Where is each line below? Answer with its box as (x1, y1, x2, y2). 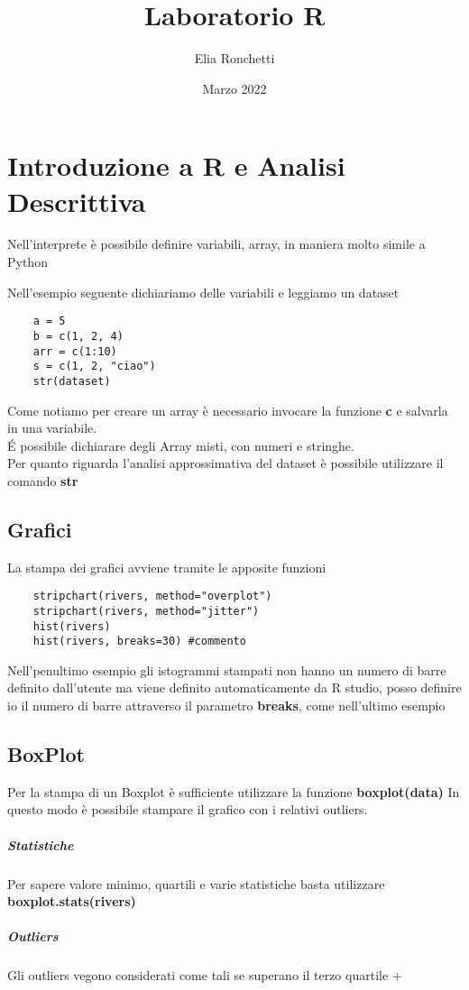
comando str (7, 471, 78, 490)
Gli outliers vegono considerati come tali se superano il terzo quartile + (7, 966, 402, 985)
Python (7, 252, 48, 271)
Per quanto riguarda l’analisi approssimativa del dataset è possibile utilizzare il (7, 454, 444, 472)
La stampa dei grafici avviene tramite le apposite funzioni (7, 557, 326, 576)
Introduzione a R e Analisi (7, 147, 345, 184)
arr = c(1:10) (32, 344, 117, 358)
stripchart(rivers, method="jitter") (32, 604, 260, 618)
